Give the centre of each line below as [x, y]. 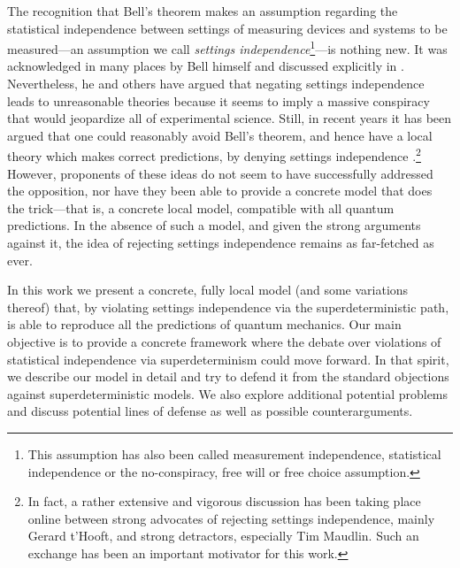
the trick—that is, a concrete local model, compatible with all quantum [201, 207]
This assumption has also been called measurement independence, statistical [234, 453]
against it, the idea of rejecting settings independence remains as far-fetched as [221, 243]
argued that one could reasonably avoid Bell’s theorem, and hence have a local [220, 135]
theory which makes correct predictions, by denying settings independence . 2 [214, 155]
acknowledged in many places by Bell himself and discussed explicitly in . [206, 66]
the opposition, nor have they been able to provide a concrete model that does [220, 191]
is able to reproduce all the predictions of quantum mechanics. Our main [204, 324]
